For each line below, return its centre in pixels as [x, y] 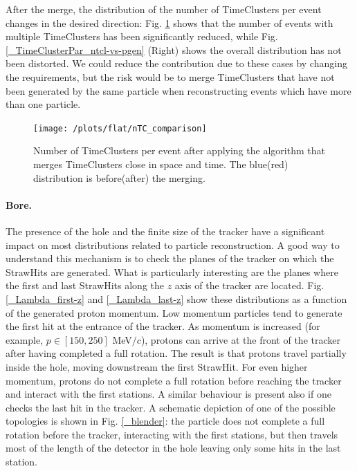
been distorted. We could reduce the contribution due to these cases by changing [176, 63]
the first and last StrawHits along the [85, 285]
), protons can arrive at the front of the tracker [240, 339]
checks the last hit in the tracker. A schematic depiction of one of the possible [171, 407]
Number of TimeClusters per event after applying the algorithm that [179, 150]
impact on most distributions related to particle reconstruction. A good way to [173, 244]
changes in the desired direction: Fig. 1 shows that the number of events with [170, 22]
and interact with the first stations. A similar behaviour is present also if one [168, 394]
